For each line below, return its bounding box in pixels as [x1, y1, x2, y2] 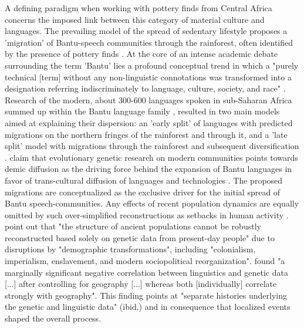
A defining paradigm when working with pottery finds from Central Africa [5, 2, 272, 13]
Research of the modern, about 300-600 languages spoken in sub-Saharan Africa [5, 93, 292, 106]
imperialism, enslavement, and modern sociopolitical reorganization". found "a [5, 255, 285, 267]
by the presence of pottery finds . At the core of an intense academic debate [5, 48, 278, 60]
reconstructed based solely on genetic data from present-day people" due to [5, 231, 275, 244]
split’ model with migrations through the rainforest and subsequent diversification [5, 140, 299, 152]
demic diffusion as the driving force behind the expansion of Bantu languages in [5, 163, 292, 175]
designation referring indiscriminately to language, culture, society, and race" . [5, 82, 286, 94]
